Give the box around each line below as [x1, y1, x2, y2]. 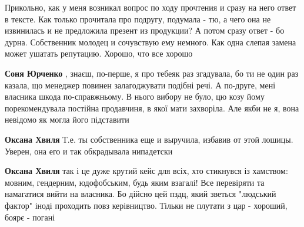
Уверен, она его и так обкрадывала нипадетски [5, 144, 173, 157]
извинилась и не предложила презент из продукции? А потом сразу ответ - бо [5, 24, 285, 37]
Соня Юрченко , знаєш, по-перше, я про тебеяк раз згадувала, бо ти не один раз [5, 67, 299, 79]
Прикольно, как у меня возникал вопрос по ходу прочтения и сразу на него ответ [5, 1, 296, 13]
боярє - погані [5, 210, 55, 223]
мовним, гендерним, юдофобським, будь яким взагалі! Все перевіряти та [5, 176, 265, 188]
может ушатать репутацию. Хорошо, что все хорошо [5, 47, 193, 60]
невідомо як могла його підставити [5, 113, 129, 126]
